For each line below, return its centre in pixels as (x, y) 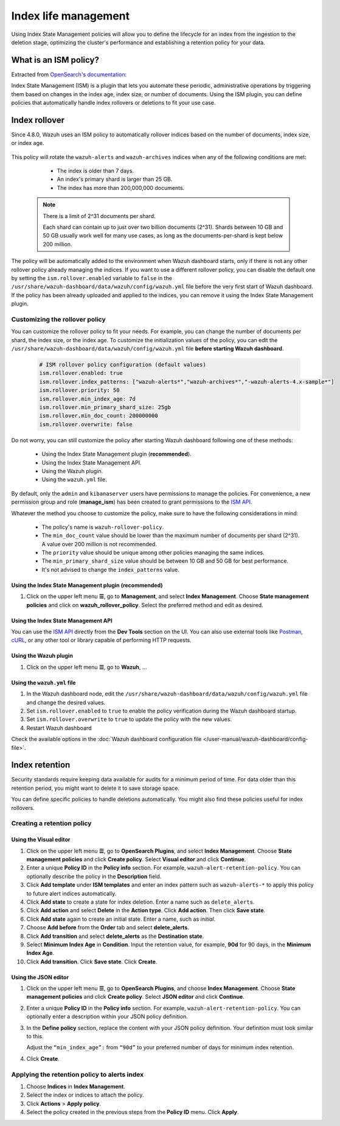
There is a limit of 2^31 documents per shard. (99, 216)
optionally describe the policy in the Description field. (94, 876)
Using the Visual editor (41, 840)
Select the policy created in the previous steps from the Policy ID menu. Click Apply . (133, 1112)
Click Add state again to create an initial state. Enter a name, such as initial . (121, 919)
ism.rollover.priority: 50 (79, 390)
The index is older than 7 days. (95, 171)
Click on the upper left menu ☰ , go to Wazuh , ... (87, 667)
